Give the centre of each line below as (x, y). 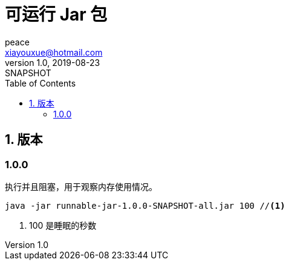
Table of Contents (41, 83)
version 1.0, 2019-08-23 (53, 62)
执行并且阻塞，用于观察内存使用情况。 (81, 186)
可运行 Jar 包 (56, 15)
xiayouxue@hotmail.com (54, 52)
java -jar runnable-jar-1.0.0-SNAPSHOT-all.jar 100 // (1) (145, 205)
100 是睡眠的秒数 (63, 225)
